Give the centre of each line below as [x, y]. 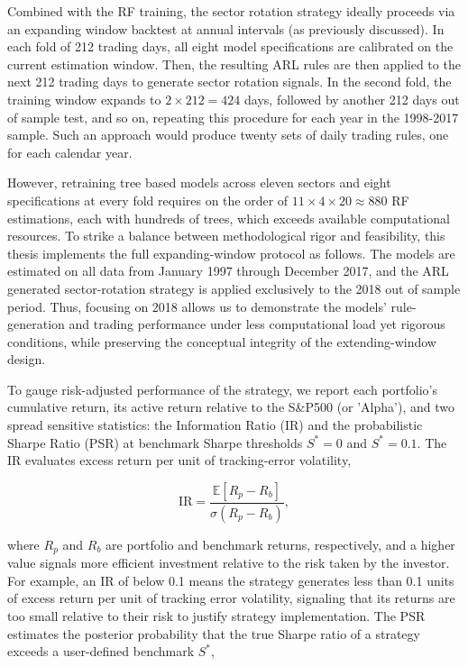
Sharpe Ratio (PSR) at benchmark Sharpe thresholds [155, 442]
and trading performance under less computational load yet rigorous [257, 324]
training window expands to [84, 99]
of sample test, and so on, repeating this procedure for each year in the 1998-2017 [233, 117]
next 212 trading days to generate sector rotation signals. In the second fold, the [229, 82]
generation [36, 324]
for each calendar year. [70, 152]
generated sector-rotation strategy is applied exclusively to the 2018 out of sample [234, 288]
